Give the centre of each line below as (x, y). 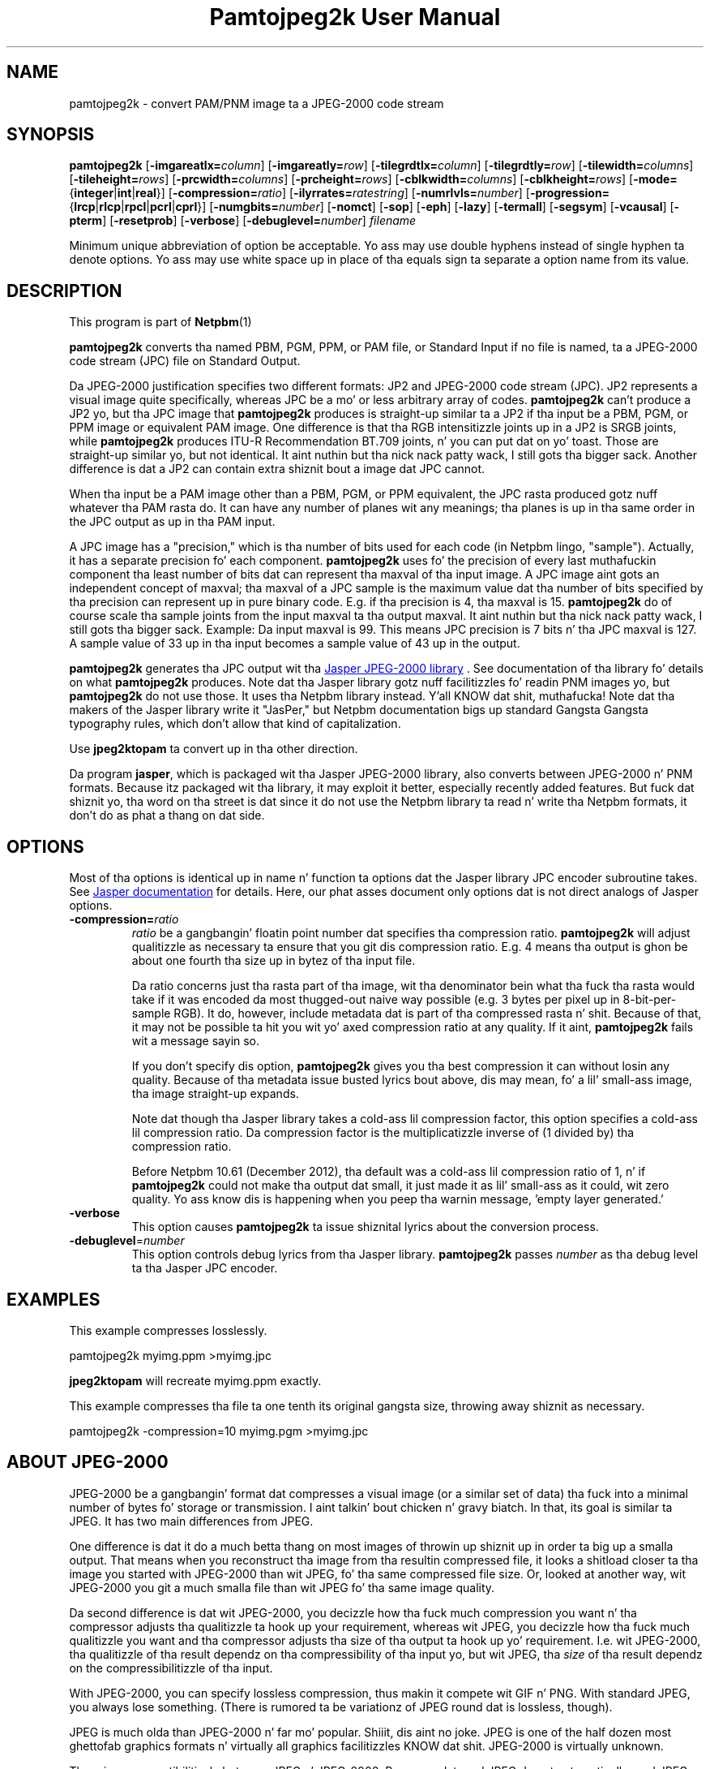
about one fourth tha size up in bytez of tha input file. (274, 961)
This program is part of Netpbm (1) (160, 322)
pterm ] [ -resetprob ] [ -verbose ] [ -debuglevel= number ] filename (243, 221)
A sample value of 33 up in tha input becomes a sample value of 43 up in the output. (295, 643)
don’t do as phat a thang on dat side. (167, 816)
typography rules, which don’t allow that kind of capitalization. (235, 724)
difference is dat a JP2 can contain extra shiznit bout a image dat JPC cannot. (277, 469)
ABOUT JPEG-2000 (88, 1462)
